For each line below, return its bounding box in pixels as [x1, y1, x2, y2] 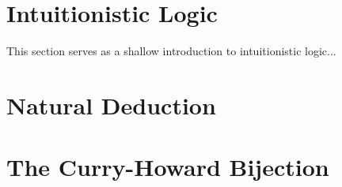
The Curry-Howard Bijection [6, 151, 329, 183]
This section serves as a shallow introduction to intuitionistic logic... [6, 43, 336, 59]
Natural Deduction [6, 88, 216, 121]
